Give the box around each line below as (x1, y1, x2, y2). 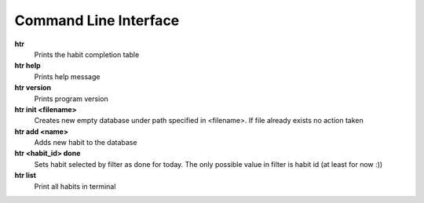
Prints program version (34, 94, 109, 103)
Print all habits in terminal (34, 181, 116, 191)
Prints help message (34, 71, 101, 82)
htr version (14, 83, 51, 92)
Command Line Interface (14, 12, 180, 29)
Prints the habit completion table (34, 49, 140, 59)
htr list (14, 171, 37, 180)
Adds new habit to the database (34, 138, 137, 147)
